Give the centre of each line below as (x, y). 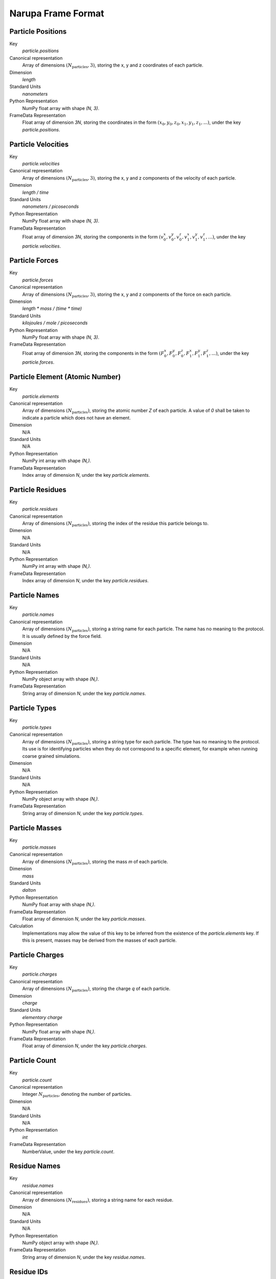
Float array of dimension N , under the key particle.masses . (84, 919)
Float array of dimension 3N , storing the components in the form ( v (93, 237)
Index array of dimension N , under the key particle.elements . (86, 475)
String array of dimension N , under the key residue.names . (84, 1257)
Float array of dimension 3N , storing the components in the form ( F (93, 353)
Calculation (21, 926)
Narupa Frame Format (57, 13)
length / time (36, 192)
